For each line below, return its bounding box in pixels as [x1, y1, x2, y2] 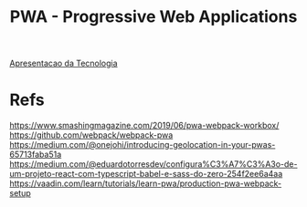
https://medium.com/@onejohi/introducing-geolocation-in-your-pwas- [9, 140, 276, 150]
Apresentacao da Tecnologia [9, 57, 118, 69]
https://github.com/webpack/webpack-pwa [9, 129, 174, 140]
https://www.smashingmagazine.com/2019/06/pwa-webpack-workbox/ [9, 120, 280, 131]
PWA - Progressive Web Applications [9, 6, 298, 27]
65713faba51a [9, 149, 62, 160]
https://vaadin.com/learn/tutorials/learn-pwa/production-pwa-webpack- [9, 178, 281, 189]
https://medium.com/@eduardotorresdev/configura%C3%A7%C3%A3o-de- [9, 159, 298, 170]
